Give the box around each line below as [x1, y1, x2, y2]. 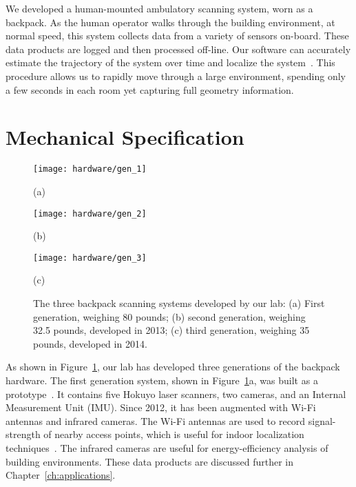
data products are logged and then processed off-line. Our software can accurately [6, 41, 351, 56]
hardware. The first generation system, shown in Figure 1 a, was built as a [6, 373, 318, 387]
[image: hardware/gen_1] [33, 164, 147, 175]
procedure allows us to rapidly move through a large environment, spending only [6, 68, 346, 83]
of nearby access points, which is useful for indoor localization [43, 427, 304, 441]
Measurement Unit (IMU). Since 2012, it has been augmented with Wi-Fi [6, 400, 316, 415]
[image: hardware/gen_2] [33, 208, 147, 219]
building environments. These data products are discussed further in [6, 454, 293, 468]
